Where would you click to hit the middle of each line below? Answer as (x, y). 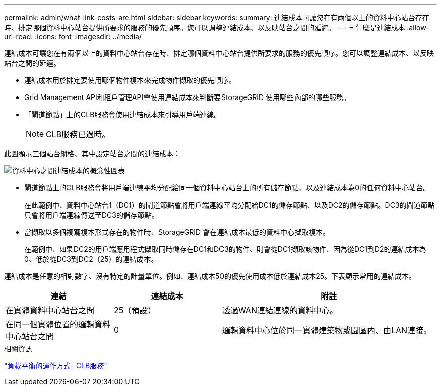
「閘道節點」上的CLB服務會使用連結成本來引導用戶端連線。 (123, 114)
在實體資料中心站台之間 (50, 310)
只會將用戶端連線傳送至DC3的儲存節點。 (91, 215)
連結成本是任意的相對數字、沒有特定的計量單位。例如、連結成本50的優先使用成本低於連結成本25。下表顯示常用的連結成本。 (210, 276)
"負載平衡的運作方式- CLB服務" (56, 366)
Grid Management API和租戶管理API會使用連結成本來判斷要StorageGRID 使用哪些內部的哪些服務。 (188, 97)
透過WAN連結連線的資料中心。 (280, 310)
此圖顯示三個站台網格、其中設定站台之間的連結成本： (92, 154)
